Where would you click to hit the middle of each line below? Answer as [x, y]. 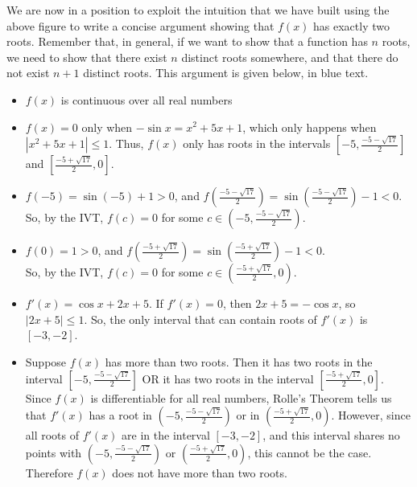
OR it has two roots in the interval [228, 378]
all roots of [52, 435]
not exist [28, 73]
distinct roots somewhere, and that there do [290, 57]
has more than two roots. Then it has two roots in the [239, 361]
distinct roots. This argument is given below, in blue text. [226, 73]
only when [107, 127]
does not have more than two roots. [200, 472]
